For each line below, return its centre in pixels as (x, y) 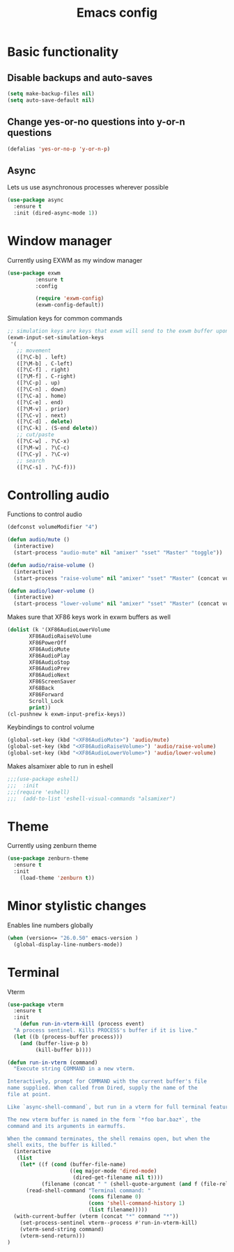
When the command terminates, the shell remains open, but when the (109, 1138)
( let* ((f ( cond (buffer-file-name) (73, 1165)
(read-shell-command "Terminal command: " (88, 1190)
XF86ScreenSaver (53, 682)
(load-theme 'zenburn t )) (57, 878)
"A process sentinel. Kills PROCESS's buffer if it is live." (106, 1030)
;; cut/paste (35, 435)
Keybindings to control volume (51, 727)
